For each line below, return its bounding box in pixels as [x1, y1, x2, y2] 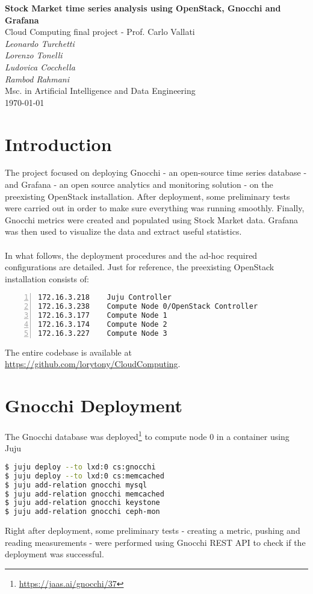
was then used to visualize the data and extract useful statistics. [5, 225, 242, 238]
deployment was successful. [5, 548, 104, 560]
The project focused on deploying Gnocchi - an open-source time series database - [5, 166, 307, 179]
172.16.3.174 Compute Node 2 [38, 320, 167, 329]
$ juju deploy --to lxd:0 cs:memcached [5, 471, 164, 480]
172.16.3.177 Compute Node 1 [38, 311, 167, 320]
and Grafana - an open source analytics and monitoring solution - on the [5, 178, 273, 191]
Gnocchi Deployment [5, 393, 183, 418]
